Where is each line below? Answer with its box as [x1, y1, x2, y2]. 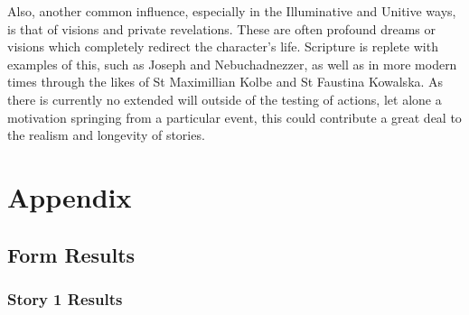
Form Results [7, 240, 136, 268]
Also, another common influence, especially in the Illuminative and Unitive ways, [7, 2, 456, 20]
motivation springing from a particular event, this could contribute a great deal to [7, 107, 462, 126]
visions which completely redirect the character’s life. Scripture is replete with [7, 37, 438, 56]
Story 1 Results [7, 287, 123, 310]
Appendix [7, 178, 132, 215]
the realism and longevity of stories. [7, 125, 205, 144]
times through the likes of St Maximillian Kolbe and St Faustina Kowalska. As [7, 72, 444, 91]
